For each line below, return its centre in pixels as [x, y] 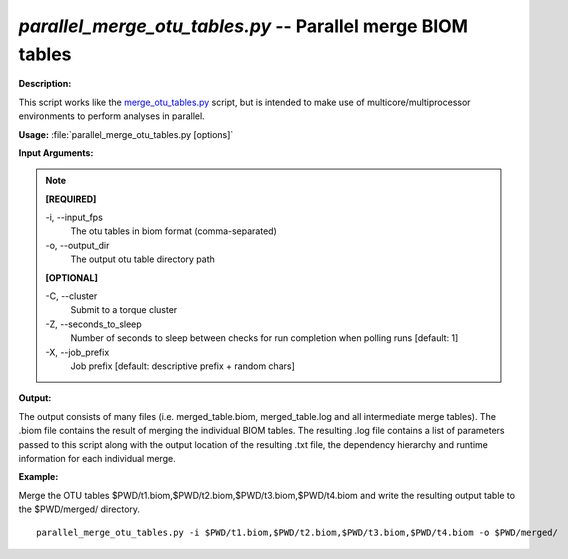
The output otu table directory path [142, 259]
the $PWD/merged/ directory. [79, 509]
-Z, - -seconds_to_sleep [93, 324]
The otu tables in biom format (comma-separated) [173, 231]
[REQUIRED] [71, 199]
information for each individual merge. [97, 458]
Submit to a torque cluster [124, 310]
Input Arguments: [56, 152]
